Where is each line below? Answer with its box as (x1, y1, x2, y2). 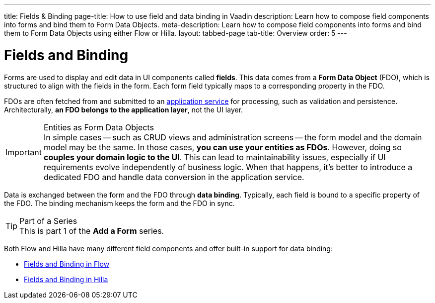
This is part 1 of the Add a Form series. (19, 225, 164, 236)
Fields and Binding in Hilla (24, 275, 108, 284)
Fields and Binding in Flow (24, 259, 110, 268)
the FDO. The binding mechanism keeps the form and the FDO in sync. (4, 199, 235, 207)
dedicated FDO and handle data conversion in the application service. (43, 172, 304, 182)
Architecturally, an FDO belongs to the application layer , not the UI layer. (4, 105, 243, 114)
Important (5, 147, 42, 157)
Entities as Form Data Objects (43, 122, 154, 132)
